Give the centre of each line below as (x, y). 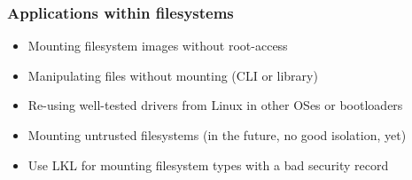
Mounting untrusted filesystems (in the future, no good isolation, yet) (217, 135)
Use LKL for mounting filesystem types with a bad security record (208, 164)
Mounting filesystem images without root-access (158, 46)
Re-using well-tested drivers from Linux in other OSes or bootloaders (215, 105)
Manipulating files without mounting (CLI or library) (173, 75)
